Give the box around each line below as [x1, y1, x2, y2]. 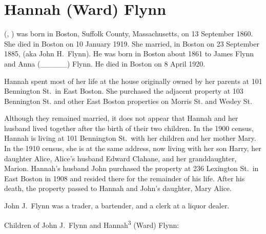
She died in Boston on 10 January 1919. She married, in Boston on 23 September [4, 38, 259, 49]
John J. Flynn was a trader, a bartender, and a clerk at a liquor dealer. [4, 200, 230, 211]
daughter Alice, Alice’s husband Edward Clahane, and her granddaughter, [4, 153, 237, 163]
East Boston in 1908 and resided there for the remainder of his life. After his [4, 173, 245, 183]
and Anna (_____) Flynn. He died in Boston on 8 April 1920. [4, 58, 206, 69]
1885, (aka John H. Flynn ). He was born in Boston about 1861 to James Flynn [4, 48, 254, 59]
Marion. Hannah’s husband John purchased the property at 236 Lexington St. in [4, 163, 259, 174]
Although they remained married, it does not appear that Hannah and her [4, 113, 238, 123]
